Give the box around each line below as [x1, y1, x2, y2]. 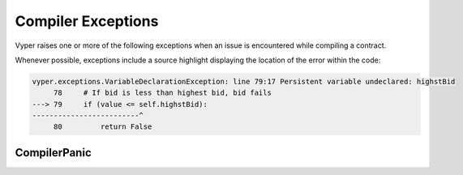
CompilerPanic [15, 146, 92, 160]
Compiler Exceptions [15, 12, 159, 30]
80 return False [53, 122, 152, 131]
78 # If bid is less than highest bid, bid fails [53, 88, 272, 97]
